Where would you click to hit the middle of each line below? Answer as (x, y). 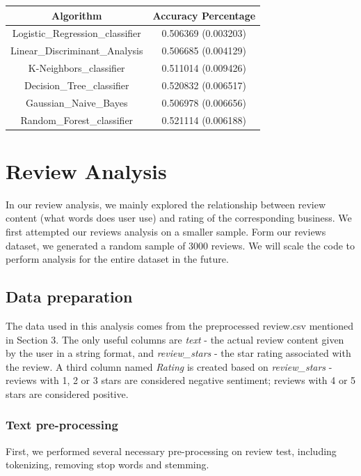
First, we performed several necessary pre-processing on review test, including (171, 451)
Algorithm (77, 15)
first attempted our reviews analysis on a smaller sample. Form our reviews (166, 231)
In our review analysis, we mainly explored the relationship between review (166, 204)
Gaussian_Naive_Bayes (77, 102)
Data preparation (69, 297)
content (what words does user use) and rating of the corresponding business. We (179, 218)
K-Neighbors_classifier (77, 68)
